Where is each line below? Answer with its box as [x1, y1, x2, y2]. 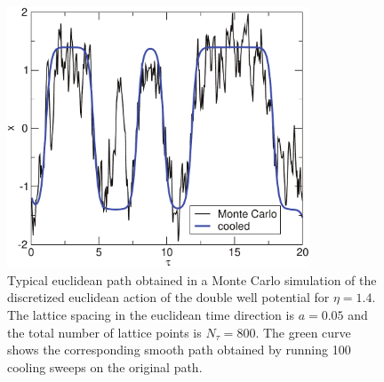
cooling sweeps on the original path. [7, 357, 203, 376]
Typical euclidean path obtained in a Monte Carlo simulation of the [7, 270, 377, 289]
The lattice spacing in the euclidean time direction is [7, 306, 294, 324]
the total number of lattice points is [7, 322, 202, 341]
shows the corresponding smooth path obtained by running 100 [7, 340, 351, 359]
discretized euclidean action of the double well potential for [7, 288, 330, 306]
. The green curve [255, 322, 351, 341]
